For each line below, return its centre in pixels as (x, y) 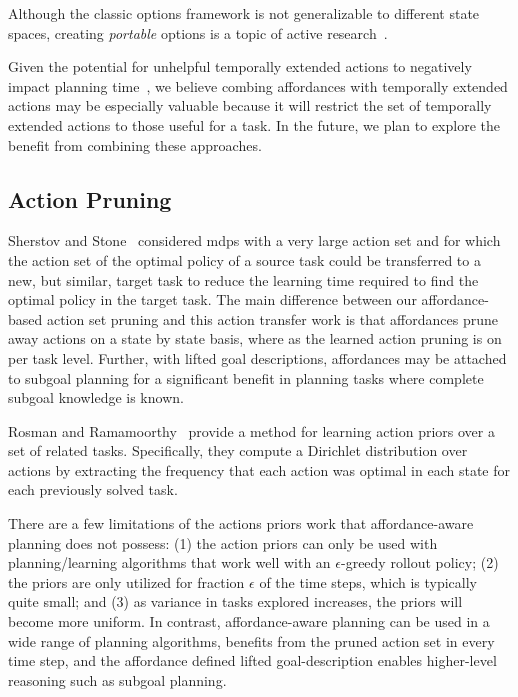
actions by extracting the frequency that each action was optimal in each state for (259, 469)
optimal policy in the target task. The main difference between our (212, 299)
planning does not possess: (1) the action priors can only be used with (223, 542)
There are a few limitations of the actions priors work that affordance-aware (241, 523)
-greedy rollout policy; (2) (419, 562)
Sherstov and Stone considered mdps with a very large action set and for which (254, 240)
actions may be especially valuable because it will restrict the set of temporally (250, 105)
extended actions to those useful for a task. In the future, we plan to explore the (254, 124)
